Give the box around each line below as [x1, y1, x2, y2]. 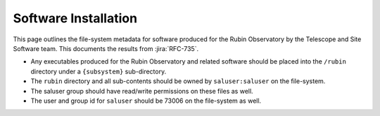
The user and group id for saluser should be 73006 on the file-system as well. [30, 96, 262, 105]
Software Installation [13, 10, 137, 26]
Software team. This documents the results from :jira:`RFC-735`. [13, 44, 199, 52]
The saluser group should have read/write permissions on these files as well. [30, 87, 253, 95]
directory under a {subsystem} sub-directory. [30, 67, 167, 75]
